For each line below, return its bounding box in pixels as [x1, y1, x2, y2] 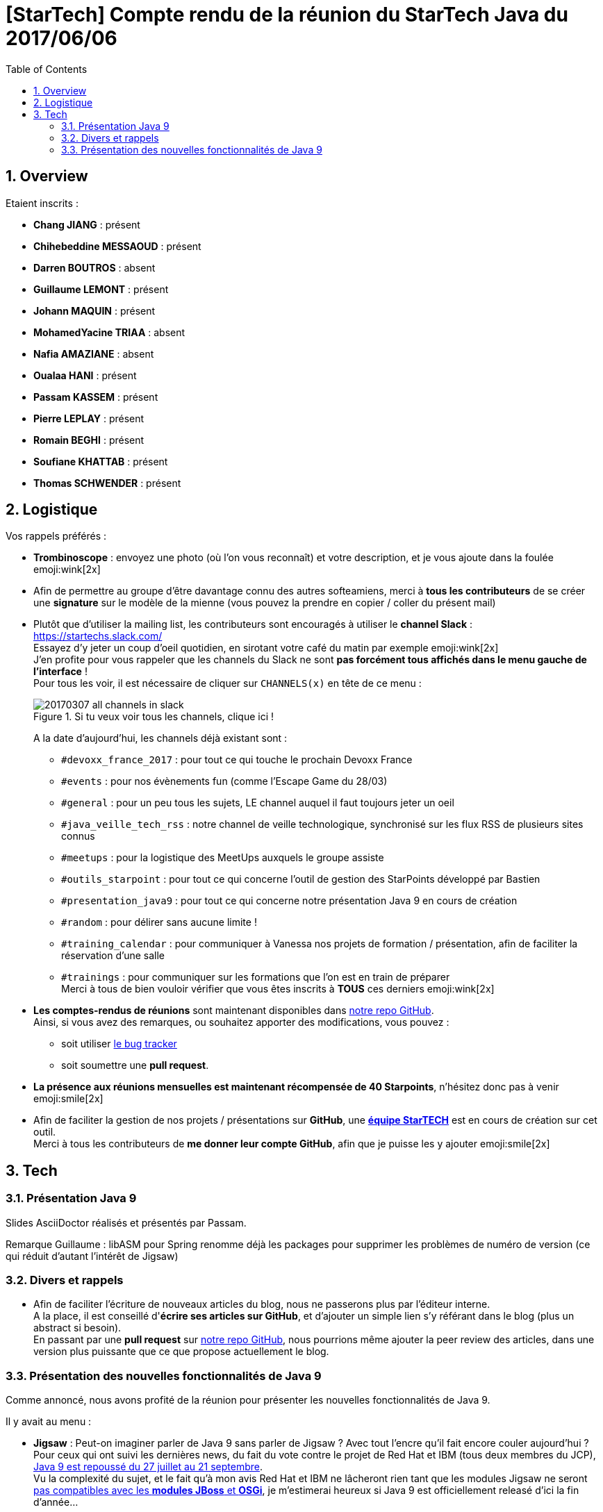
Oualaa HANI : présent [33, 369, 137, 381]
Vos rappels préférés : [6, 530, 107, 542]
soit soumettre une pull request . [61, 1059, 209, 1072]
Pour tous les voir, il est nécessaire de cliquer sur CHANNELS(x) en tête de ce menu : [33, 677, 422, 690]
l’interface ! [33, 665, 88, 678]
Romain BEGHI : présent [33, 433, 144, 446]
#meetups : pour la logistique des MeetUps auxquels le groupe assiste [61, 851, 384, 864]
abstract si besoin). [33, 1322, 122, 1334]
